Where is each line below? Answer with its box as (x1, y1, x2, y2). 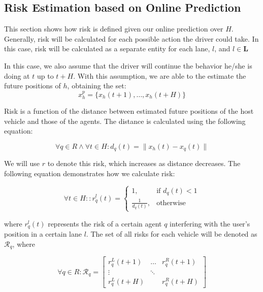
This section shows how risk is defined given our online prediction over (4, 23, 223, 34)
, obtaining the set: (67, 80, 126, 91)
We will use (4, 158, 40, 169)
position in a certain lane (4, 229, 82, 239)
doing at (4, 70, 30, 81)
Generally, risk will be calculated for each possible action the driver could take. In (4, 33, 259, 44)
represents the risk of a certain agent (48, 218, 162, 229)
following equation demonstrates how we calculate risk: (4, 168, 175, 178)
